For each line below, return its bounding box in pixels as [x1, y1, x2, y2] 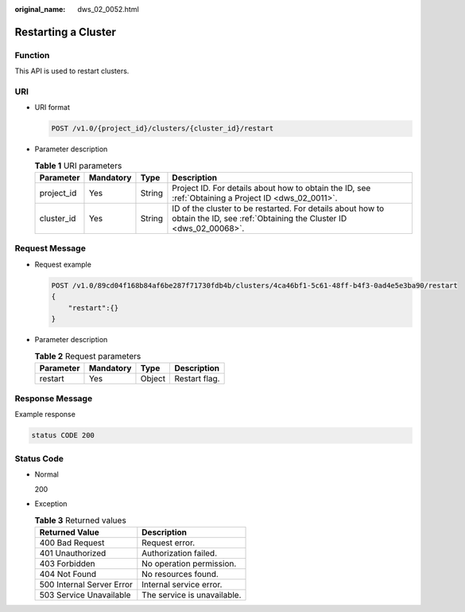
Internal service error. [141, 579, 223, 590]
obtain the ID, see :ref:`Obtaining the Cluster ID [172, 213, 347, 224]
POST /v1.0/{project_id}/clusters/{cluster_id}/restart [51, 124, 274, 133]
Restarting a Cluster [14, 25, 117, 39]
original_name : [14, 5, 66, 14]
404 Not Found [39, 568, 97, 579]
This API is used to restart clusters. [14, 66, 130, 76]
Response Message [14, 393, 93, 404]
